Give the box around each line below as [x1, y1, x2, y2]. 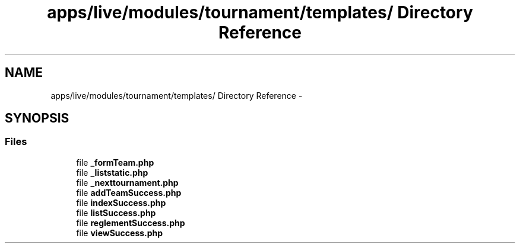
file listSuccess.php [76, 207, 156, 218]
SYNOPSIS [5, 111, 69, 126]
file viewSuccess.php [76, 227, 163, 238]
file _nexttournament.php [76, 177, 179, 188]
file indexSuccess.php [76, 197, 166, 208]
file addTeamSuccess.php [76, 187, 182, 198]
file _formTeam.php [76, 157, 154, 168]
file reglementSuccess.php [76, 217, 185, 228]
